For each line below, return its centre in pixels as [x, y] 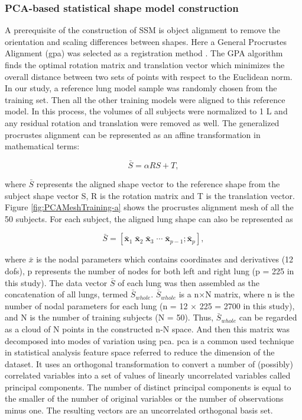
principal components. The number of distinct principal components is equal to [148, 387]
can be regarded [268, 317]
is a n [189, 294]
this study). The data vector [56, 282]
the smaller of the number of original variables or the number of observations [144, 398]
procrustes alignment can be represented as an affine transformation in [133, 134]
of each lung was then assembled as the [189, 282]
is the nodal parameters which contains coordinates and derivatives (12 [165, 259]
